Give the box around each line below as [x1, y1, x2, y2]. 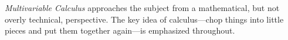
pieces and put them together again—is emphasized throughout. [5, 24, 235, 37]
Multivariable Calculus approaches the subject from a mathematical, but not [5, 2, 280, 13]
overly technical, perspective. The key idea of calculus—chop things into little [5, 13, 284, 25]
